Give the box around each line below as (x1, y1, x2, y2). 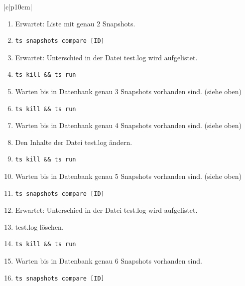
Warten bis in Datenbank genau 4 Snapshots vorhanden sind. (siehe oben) (15, 120, 242, 131)
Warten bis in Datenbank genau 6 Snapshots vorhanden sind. (15, 255, 202, 266)
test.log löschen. (15, 221, 64, 232)
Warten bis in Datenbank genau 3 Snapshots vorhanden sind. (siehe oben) (15, 86, 242, 96)
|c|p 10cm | (3, 1, 32, 11)
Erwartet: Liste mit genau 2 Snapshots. (15, 18, 135, 28)
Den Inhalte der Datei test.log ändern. (15, 137, 132, 147)
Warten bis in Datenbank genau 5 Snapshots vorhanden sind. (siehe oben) (15, 170, 242, 181)
